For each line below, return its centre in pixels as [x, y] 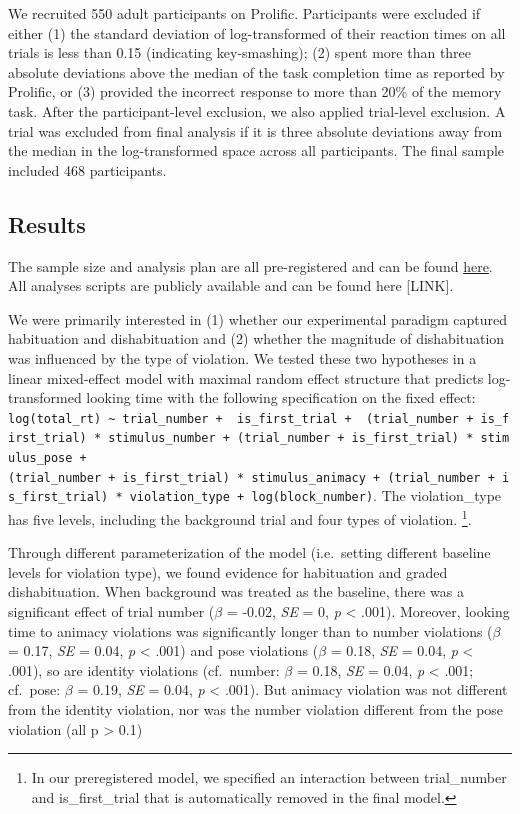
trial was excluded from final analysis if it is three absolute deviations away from [255, 130]
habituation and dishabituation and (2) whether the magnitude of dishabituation [256, 338]
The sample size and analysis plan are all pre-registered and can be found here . [250, 265]
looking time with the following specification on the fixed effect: [281, 397]
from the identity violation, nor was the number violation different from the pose [256, 708]
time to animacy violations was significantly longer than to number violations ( [250, 630]
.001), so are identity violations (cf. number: [144, 669]
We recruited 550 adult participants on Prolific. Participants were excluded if [244, 13]
